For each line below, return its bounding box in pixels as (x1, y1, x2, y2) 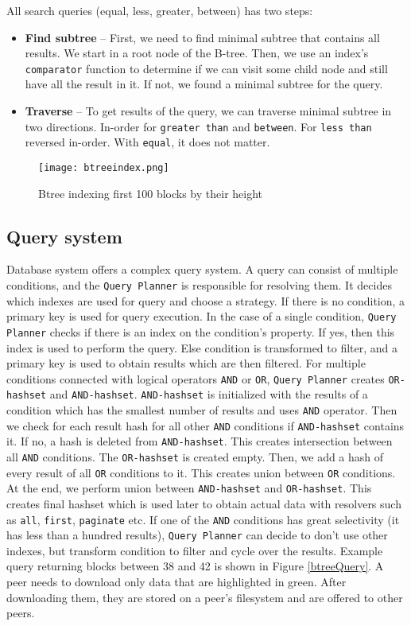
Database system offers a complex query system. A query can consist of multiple (6, 261, 398, 278)
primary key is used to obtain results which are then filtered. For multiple (6, 355, 366, 371)
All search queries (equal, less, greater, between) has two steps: (6, 2, 313, 18)
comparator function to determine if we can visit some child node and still (25, 60, 388, 76)
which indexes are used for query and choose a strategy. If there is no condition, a (6, 292, 405, 309)
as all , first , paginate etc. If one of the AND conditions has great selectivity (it (6, 511, 400, 527)
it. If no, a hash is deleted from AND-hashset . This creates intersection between (6, 433, 393, 449)
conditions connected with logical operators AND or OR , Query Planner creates (6, 370, 385, 387)
